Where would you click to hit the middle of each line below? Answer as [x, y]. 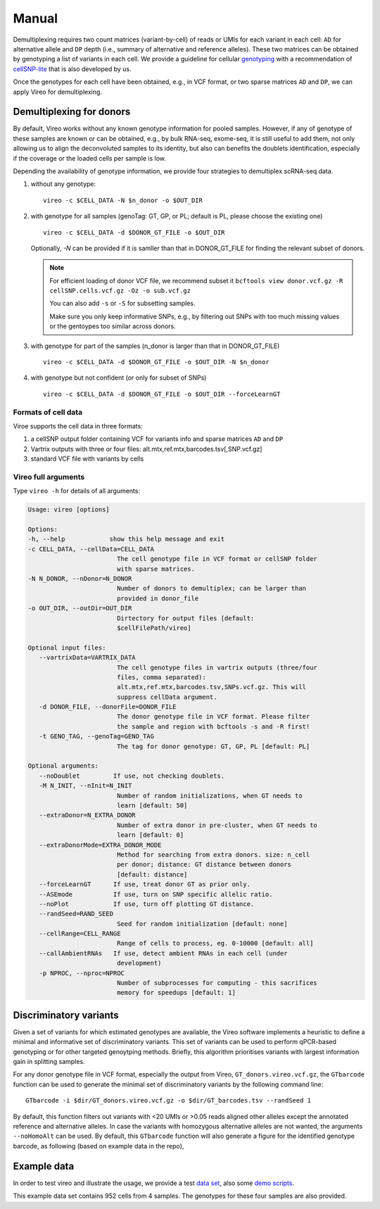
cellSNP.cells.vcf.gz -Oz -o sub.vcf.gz [120, 291]
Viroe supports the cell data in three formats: [78, 426]
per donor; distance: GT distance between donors [204, 864]
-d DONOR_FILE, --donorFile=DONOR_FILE [108, 707]
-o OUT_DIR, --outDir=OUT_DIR [80, 608]
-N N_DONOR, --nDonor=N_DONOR [80, 579]
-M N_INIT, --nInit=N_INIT [85, 786]
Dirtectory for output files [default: [185, 618]
